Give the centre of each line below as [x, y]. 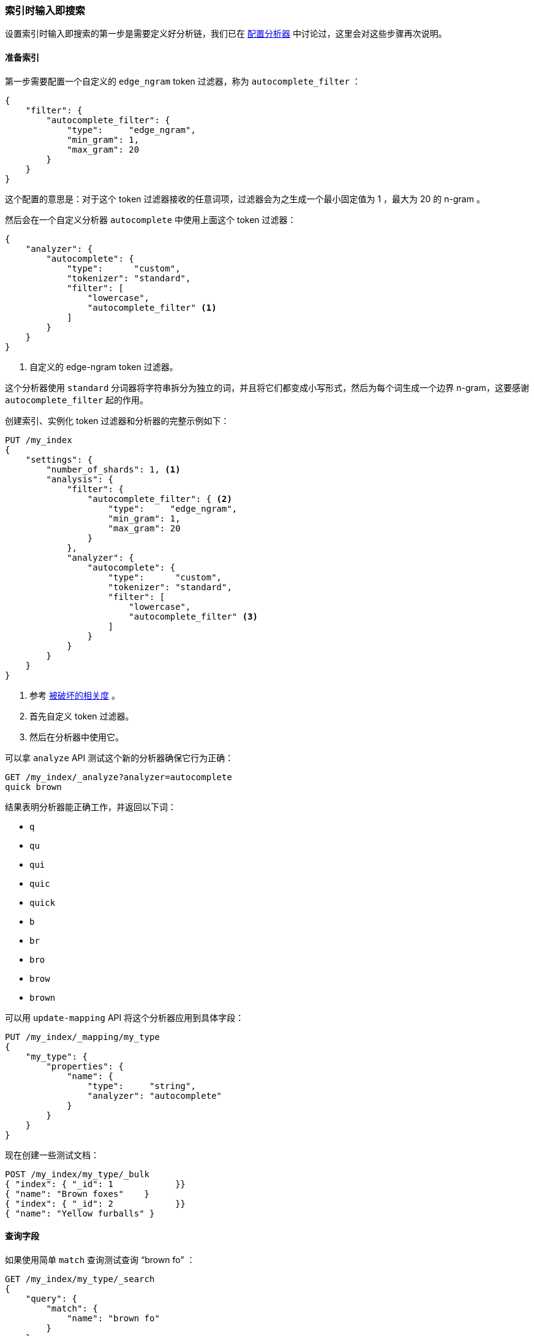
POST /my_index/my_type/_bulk [77, 1174]
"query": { [51, 1298]
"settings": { [59, 459]
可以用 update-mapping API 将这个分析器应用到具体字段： [125, 1017]
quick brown [33, 787]
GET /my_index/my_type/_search [80, 1279]
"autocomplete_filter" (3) [194, 616]
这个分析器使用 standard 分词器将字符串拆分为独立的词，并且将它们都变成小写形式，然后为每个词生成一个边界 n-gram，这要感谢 [267, 387]
